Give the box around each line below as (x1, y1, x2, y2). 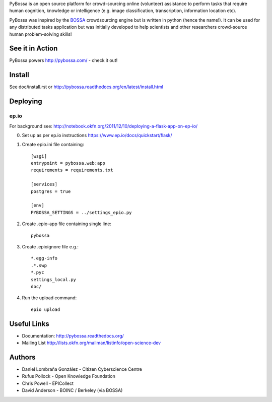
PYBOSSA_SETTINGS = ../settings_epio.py (31, 210, 132, 215)
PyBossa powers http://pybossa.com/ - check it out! (9, 57, 118, 63)
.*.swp (31, 262, 47, 268)
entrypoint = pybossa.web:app (31, 160, 106, 166)
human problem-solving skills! (9, 31, 72, 37)
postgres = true (31, 188, 71, 194)
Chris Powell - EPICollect (22, 380, 74, 386)
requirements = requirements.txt (31, 167, 113, 173)
